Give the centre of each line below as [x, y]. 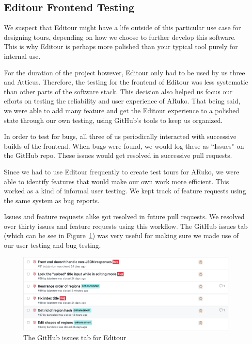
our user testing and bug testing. [53, 245]
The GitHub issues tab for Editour [75, 337]
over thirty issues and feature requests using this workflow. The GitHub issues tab [126, 226]
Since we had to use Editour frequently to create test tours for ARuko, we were [122, 171]
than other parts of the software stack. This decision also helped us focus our [118, 91]
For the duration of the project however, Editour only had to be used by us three [125, 72]
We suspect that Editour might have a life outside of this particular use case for [123, 27]
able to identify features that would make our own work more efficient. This [117, 181]
